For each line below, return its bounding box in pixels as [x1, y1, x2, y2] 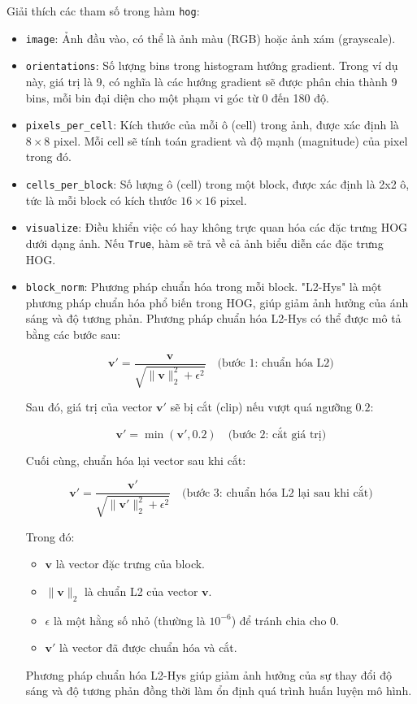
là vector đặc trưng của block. [55, 555, 206, 572]
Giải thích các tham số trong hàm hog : [7, 2, 200, 19]
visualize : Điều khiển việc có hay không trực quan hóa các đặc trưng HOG [25, 219, 408, 236]
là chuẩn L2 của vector [84, 582, 198, 599]
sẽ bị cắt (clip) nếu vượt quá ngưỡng [170, 398, 352, 415]
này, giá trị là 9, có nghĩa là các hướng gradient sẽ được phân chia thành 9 [25, 72, 397, 89]
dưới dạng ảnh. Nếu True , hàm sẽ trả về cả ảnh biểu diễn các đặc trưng [25, 234, 384, 251]
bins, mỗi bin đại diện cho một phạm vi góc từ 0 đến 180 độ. [25, 89, 329, 106]
